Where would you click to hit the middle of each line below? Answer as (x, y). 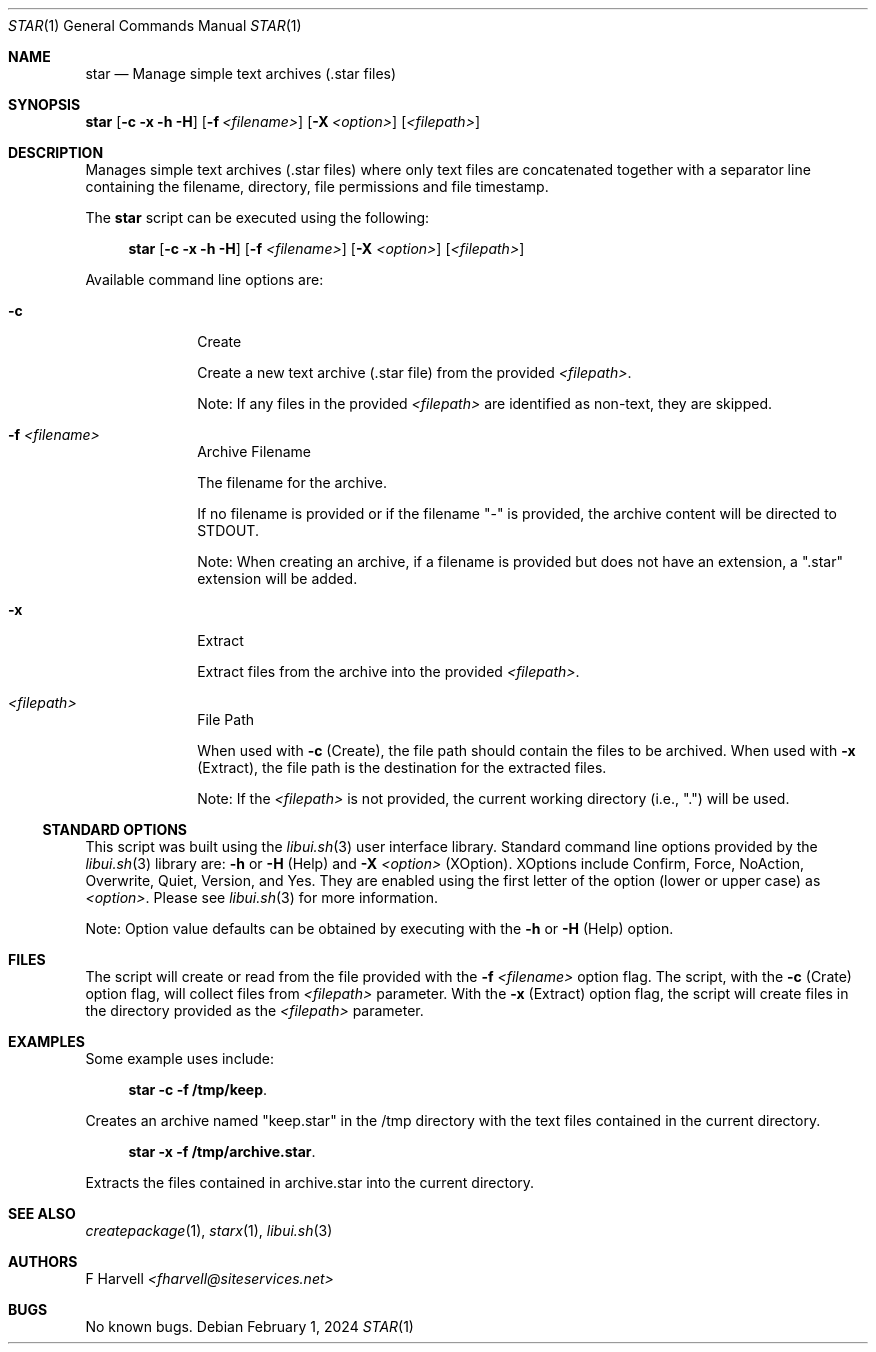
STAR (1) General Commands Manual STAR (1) (155, 25)
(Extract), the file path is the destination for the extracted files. (402, 767)
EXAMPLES (46, 1041)
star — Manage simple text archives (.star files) (241, 73)
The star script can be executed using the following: (257, 217)
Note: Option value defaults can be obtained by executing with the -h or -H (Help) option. (379, 928)
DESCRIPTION (56, 152)
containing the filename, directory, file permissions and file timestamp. (317, 186)
